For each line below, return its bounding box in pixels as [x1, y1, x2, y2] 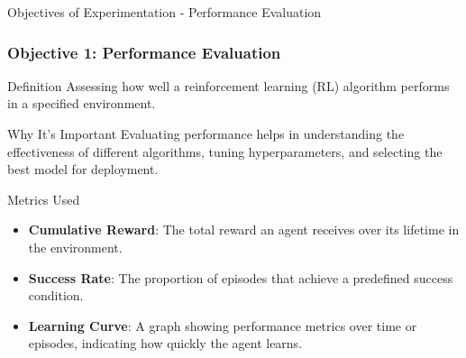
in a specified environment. [7, 94, 156, 113]
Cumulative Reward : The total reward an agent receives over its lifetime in [28, 220, 460, 239]
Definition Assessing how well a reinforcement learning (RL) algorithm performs [7, 76, 450, 95]
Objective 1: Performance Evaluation [7, 41, 281, 63]
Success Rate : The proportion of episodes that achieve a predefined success [28, 268, 453, 287]
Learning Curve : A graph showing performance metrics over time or [28, 316, 417, 335]
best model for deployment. [7, 160, 159, 179]
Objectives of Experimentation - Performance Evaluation [7, 3, 322, 21]
